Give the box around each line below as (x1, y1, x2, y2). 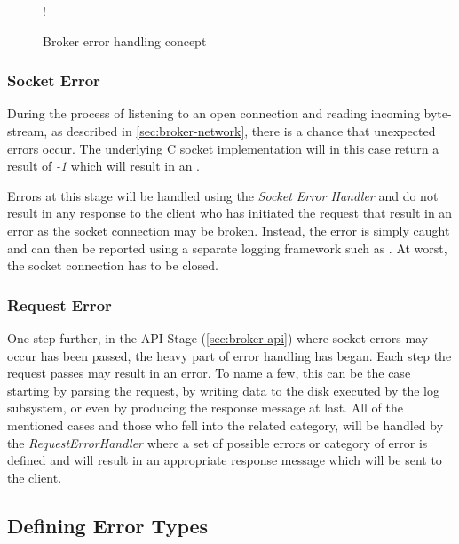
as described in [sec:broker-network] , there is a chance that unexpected (51, 122, 436, 140)
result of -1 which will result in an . (7, 156, 200, 175)
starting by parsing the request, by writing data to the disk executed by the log (7, 380, 439, 399)
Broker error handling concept (43, 31, 207, 50)
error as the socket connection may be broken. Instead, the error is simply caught (7, 220, 450, 239)
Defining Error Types (7, 511, 209, 539)
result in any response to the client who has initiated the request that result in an (7, 204, 453, 222)
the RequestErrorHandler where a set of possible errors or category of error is (7, 433, 428, 452)
